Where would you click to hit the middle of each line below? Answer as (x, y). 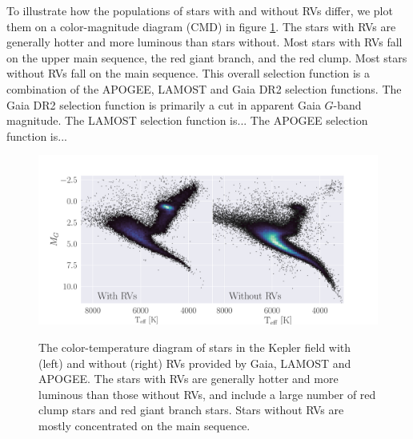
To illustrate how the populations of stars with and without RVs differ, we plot (200, 10)
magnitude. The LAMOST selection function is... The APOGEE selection (187, 120)
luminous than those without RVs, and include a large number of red (207, 394)
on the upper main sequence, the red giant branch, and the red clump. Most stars (207, 57)
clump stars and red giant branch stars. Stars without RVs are (191, 410)
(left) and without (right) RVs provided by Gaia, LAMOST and (195, 363)
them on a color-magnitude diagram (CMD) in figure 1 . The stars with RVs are (201, 26)
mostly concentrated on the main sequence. (144, 425)
